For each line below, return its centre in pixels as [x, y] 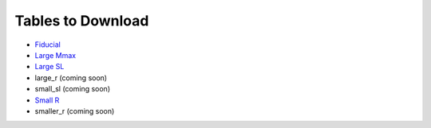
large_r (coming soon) [71, 78]
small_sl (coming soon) [73, 89]
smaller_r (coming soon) [75, 111]
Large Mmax [55, 55]
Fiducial [48, 45]
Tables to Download [82, 21]
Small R [47, 100]
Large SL [49, 67]
